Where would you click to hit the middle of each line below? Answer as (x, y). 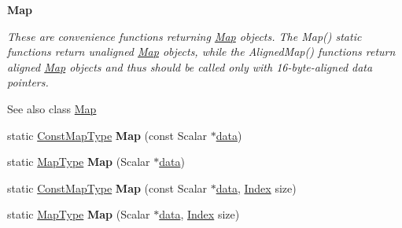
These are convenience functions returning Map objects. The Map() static (184, 36)
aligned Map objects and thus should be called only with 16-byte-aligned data (190, 66)
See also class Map (52, 108)
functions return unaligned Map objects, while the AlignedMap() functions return (201, 51)
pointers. (28, 82)
